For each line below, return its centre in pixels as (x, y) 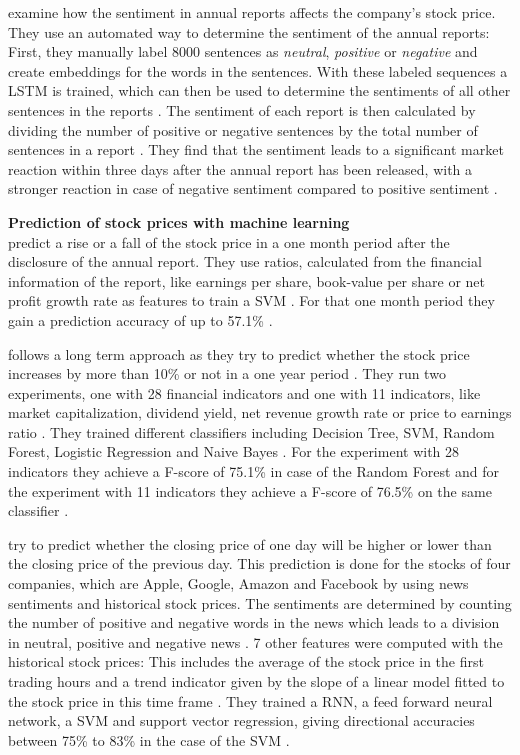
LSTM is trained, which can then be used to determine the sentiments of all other (259, 90)
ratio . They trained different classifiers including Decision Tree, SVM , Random (251, 431)
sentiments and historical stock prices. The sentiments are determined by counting (260, 602)
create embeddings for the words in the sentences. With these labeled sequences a (258, 70)
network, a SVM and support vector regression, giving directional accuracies (241, 720)
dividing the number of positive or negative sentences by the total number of (243, 129)
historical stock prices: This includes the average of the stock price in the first (246, 661)
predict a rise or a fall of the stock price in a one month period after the (229, 241)
